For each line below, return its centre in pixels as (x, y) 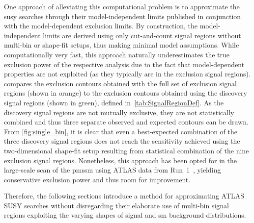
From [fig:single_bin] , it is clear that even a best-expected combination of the (121, 131)
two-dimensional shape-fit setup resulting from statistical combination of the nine (127, 150)
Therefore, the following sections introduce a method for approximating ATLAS (124, 196)
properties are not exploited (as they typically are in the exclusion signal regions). (127, 74)
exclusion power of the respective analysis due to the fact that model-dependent (124, 64)
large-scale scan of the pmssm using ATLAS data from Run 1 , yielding (113, 170)
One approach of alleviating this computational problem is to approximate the (122, 6)
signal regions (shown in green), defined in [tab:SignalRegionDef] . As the (114, 102)
